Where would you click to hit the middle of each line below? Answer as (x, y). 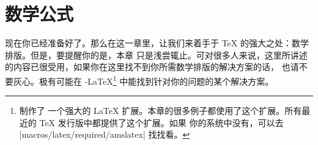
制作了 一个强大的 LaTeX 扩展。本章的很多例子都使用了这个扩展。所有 (161, 111)
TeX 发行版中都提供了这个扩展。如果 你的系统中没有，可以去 (161, 122)
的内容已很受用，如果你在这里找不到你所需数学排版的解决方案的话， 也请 (152, 67)
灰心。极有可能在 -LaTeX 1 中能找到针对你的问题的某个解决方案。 (143, 80)
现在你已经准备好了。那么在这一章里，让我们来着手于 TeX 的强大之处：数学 (157, 43)
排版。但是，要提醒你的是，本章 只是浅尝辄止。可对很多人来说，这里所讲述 (156, 55)
